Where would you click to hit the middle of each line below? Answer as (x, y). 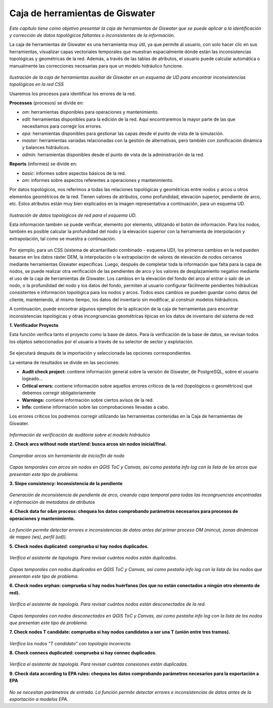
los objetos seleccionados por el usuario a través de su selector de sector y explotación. (102, 342)
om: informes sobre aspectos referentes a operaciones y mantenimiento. (98, 180)
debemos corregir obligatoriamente (59, 393)
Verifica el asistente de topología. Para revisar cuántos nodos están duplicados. (93, 558)
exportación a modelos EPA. (39, 699)
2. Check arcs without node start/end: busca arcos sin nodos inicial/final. (88, 444)
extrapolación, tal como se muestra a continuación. (63, 239)
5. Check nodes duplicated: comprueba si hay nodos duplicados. (79, 546)
